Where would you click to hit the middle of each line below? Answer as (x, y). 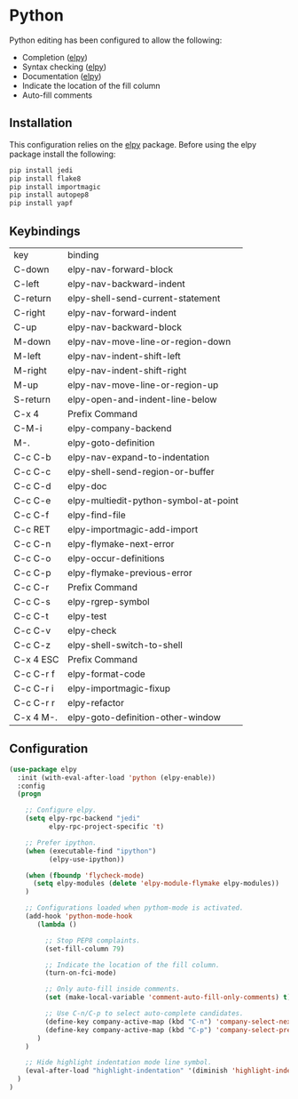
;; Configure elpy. (61, 810)
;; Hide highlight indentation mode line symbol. (119, 1063)
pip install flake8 (45, 179)
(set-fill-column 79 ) (85, 949)
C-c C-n (32, 543)
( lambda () (57, 924)
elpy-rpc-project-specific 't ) (106, 827)
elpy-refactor (96, 702)
